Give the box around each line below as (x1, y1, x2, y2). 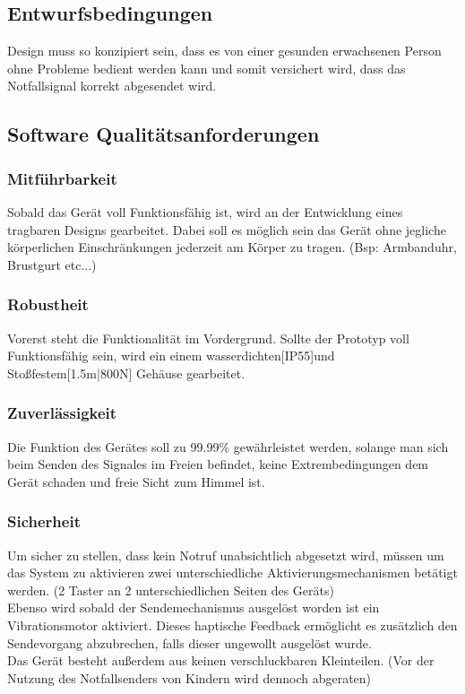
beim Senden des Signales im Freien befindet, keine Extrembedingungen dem (7, 455, 429, 473)
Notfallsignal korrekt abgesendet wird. (7, 76, 217, 95)
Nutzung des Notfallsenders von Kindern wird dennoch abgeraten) (7, 668, 372, 687)
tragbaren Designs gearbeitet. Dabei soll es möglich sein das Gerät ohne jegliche (7, 220, 446, 239)
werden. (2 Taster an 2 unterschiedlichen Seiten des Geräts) (7, 580, 334, 599)
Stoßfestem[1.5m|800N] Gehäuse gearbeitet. (7, 363, 245, 382)
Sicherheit (7, 510, 81, 533)
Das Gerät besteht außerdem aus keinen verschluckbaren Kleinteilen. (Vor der (7, 651, 435, 670)
